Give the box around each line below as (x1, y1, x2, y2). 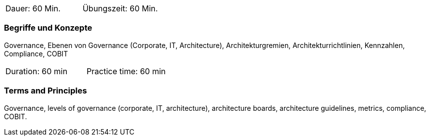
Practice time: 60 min (86, 66, 166, 76)
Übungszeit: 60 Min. (82, 3, 158, 13)
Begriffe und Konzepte (4, 23, 93, 33)
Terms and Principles (4, 86, 87, 96)
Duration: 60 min (5, 66, 68, 76)
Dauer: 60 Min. (5, 3, 61, 13)
